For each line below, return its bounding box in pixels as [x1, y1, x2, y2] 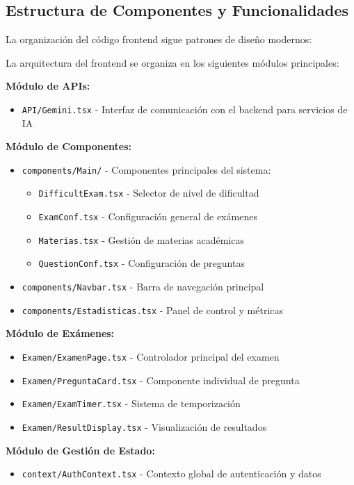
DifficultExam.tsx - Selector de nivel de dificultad [38, 186, 259, 200]
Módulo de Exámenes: [6, 326, 115, 340]
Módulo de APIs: [6, 79, 90, 93]
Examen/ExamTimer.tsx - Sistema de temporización [22, 396, 241, 411]
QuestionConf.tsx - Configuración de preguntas [38, 256, 245, 270]
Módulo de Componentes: [6, 139, 132, 154]
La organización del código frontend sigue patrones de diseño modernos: [6, 32, 312, 47]
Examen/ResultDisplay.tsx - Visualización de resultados [22, 419, 267, 434]
